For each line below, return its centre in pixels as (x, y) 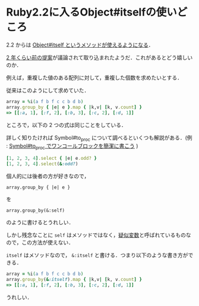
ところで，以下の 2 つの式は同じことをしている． (66, 125)
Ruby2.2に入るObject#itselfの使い (91, 12)
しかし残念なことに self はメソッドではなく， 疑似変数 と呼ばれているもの (96, 235)
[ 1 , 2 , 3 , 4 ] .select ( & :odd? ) (42, 164)
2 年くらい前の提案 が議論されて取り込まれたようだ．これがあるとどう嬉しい (99, 57)
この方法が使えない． (48, 242)
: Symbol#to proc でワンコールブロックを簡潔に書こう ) (72, 147)
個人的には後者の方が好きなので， (48, 176)
